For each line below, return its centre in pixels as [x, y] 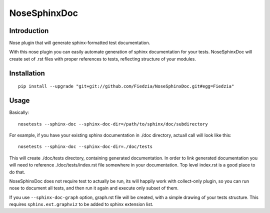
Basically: [19, 112]
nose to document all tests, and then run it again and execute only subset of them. [94, 188]
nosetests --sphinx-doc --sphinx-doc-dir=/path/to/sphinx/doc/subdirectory [113, 124]
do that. [17, 172]
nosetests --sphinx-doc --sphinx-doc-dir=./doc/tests [85, 147]
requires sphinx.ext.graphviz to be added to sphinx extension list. [81, 204]
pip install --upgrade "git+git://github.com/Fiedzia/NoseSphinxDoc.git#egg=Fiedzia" [126, 86]
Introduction [29, 31]
